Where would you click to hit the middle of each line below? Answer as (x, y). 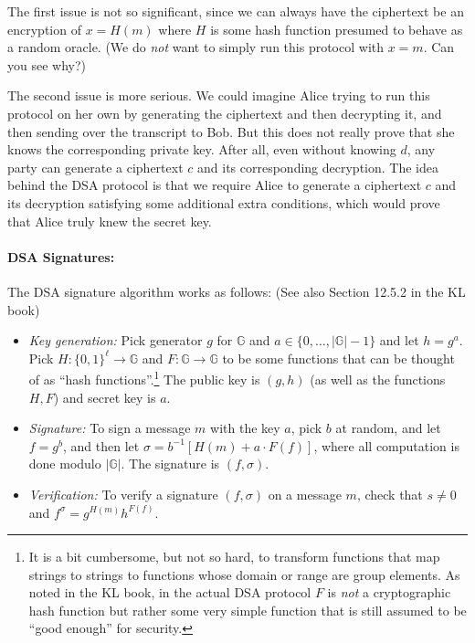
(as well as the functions (378, 379)
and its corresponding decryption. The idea (318, 167)
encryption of (44, 29)
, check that (390, 494)
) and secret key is (105, 397)
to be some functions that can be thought (338, 358)
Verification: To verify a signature (123, 494)
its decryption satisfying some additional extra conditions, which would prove (224, 202)
